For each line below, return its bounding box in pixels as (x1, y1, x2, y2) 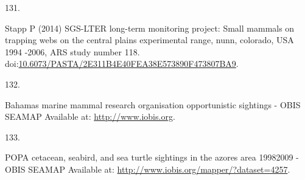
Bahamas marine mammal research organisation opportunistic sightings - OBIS (5, 98, 301, 111)
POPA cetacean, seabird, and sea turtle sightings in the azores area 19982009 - (5, 151, 299, 164)
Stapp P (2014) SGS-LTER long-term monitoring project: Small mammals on (5, 21, 295, 34)
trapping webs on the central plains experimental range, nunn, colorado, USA (5, 33, 294, 46)
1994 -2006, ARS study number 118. (5, 45, 140, 58)
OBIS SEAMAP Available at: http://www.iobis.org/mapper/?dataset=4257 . (5, 162, 290, 175)
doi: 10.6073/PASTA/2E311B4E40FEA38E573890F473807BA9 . (5, 57, 239, 70)
